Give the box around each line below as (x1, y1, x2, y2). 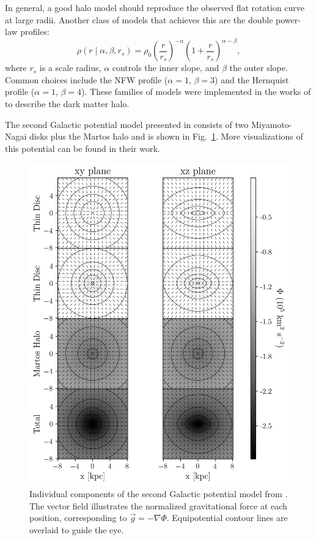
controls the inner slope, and (112, 61, 219, 74)
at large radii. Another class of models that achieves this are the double (5, 13, 273, 26)
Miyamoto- (251, 118, 292, 130)
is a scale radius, (39, 61, 101, 74)
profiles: (20, 25, 50, 38)
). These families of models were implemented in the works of (81, 85, 311, 98)
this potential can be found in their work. (5, 141, 160, 154)
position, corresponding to (29, 511, 127, 524)
